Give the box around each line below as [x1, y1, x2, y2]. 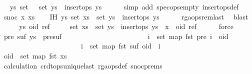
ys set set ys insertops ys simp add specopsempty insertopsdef [9, 1, 239, 11]
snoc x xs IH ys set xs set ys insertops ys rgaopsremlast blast [3, 11, 248, 21]
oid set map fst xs [3, 50, 67, 60]
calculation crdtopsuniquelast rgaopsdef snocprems [3, 60, 162, 70]
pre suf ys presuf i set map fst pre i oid [3, 30, 228, 41]
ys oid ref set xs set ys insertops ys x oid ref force [19, 21, 233, 31]
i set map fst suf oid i [80, 40, 160, 51]
